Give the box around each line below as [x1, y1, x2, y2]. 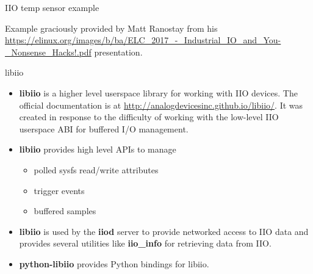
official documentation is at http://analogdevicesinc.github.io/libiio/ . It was [19, 98, 303, 111]
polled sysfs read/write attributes [34, 163, 159, 176]
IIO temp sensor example [5, 1, 99, 13]
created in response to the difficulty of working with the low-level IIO [19, 110, 279, 123]
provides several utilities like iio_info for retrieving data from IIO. [19, 237, 272, 250]
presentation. [94, 45, 143, 58]
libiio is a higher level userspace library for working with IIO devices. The [19, 86, 298, 99]
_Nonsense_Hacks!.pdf [5, 45, 92, 58]
